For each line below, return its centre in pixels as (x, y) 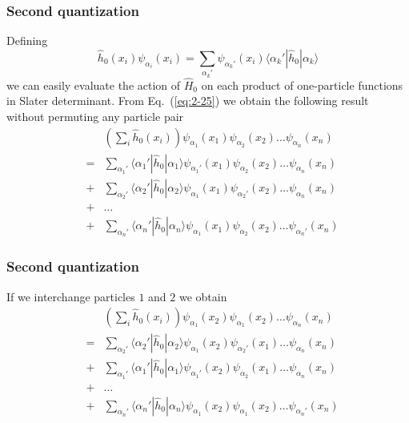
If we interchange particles (71, 296)
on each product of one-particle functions (302, 85)
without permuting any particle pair (95, 116)
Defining (27, 40)
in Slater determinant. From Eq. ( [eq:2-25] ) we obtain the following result (188, 101)
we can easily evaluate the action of (94, 85)
